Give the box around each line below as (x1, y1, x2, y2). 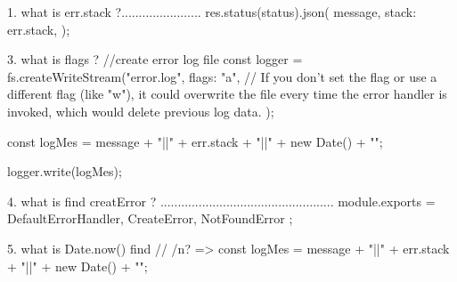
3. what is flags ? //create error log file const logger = (7, 50, 303, 68)
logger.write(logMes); (7, 162, 122, 181)
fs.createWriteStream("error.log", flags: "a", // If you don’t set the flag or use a (7, 67, 437, 85)
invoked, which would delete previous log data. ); (7, 101, 274, 120)
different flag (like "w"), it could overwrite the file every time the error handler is (7, 85, 447, 103)
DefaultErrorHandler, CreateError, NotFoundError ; (7, 209, 293, 228)
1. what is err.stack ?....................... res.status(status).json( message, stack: (7, 3, 417, 20)
